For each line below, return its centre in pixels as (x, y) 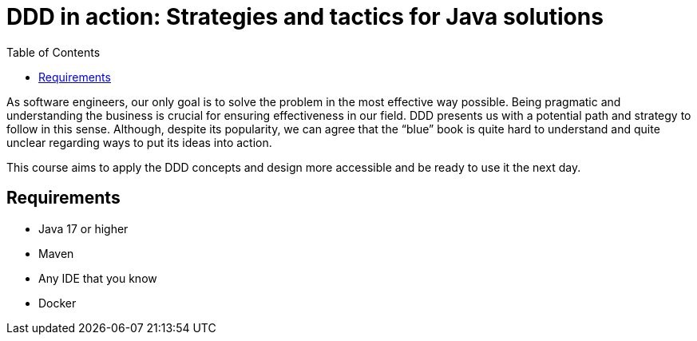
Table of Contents (53, 52)
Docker (57, 303)
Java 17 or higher (83, 228)
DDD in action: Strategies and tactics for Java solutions (305, 17)
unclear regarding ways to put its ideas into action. (139, 142)
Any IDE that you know (98, 278)
